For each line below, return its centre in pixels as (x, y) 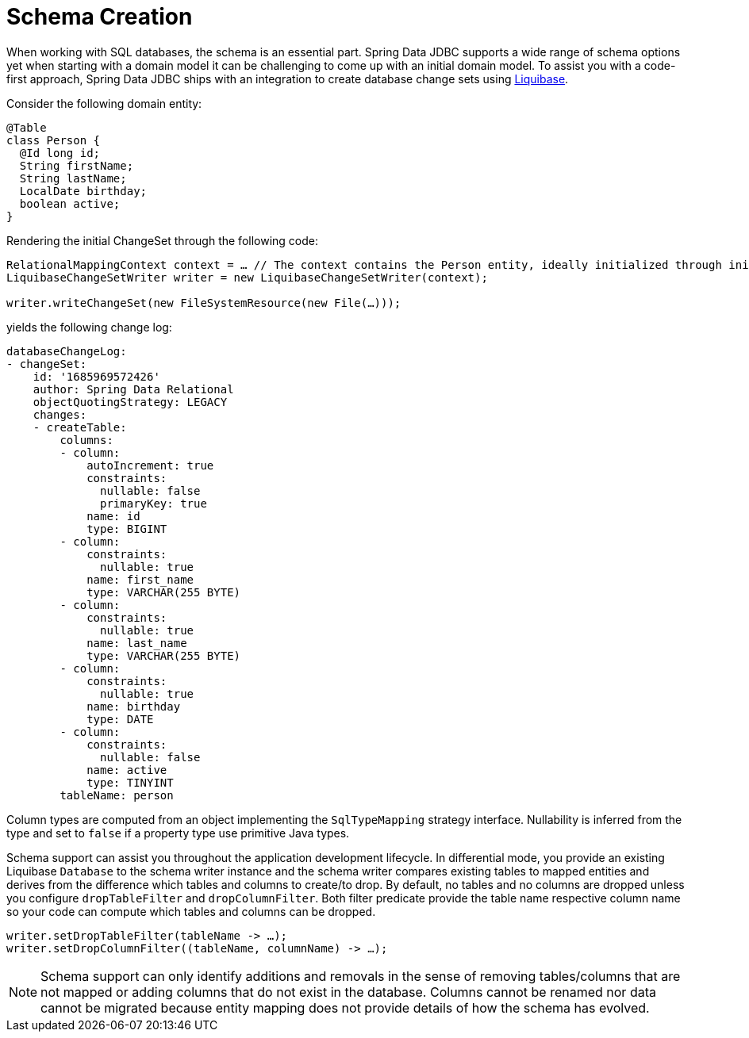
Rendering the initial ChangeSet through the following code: (163, 240)
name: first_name (140, 579)
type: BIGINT (127, 529)
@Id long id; (60, 153)
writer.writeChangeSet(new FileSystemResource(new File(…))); (204, 303)
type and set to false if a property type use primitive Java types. (178, 833)
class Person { (54, 140)
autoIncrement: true (150, 465)
